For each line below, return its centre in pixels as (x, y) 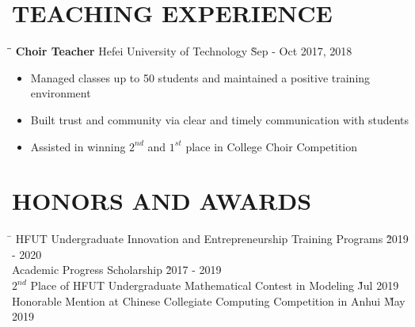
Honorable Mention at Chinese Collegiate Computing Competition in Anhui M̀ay (209, 300)
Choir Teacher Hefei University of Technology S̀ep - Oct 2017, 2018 (184, 51)
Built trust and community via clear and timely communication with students (220, 119)
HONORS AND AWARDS (162, 201)
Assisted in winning (78, 146)
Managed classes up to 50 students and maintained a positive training (200, 77)
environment (61, 93)
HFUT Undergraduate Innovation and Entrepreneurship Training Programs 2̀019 (212, 239)
